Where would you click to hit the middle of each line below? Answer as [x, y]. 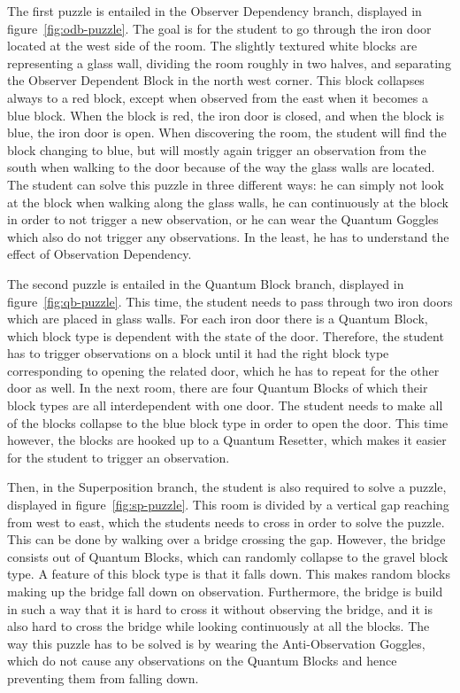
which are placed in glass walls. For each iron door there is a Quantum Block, [218, 319]
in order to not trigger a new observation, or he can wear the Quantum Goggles [223, 219]
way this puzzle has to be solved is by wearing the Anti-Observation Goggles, [216, 643]
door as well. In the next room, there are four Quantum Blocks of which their [218, 388]
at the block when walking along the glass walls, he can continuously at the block [228, 202]
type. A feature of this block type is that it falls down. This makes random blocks [229, 574]
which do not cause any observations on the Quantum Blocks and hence [202, 661]
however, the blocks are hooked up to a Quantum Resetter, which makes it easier [227, 440]
